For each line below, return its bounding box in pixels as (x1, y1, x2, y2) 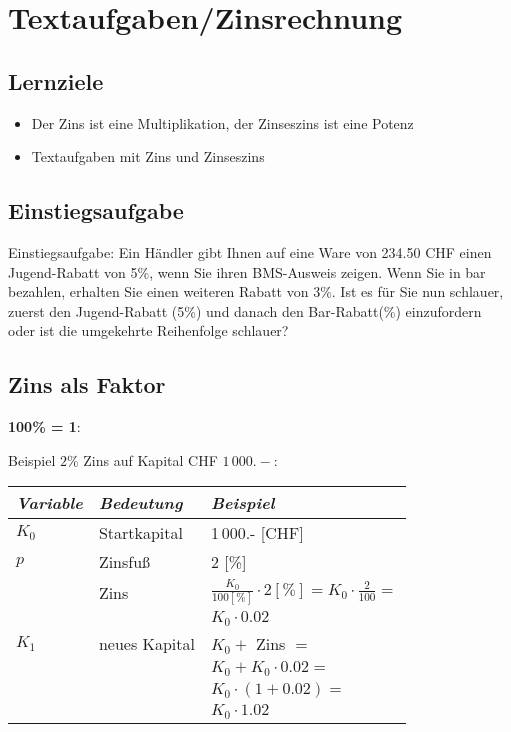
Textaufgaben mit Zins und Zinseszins (31, 146, 265, 167)
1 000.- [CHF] (210, 521, 304, 545)
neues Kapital (98, 631, 195, 655)
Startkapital (98, 521, 183, 545)
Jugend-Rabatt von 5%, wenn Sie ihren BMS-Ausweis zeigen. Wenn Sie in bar (8, 261, 486, 282)
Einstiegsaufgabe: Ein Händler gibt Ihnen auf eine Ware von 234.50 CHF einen (8, 241, 492, 262)
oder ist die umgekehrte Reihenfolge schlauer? (8, 320, 289, 341)
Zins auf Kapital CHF (83, 449, 218, 470)
